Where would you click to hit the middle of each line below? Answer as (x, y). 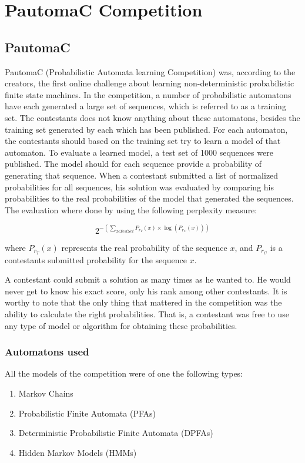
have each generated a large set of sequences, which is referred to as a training (145, 106)
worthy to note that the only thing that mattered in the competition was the (143, 302)
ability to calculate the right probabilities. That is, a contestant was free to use (147, 314)
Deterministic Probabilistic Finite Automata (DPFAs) (116, 433)
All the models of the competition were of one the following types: (124, 373)
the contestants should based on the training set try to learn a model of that (143, 141)
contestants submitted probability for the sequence (96, 259)
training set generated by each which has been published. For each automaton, (146, 129)
